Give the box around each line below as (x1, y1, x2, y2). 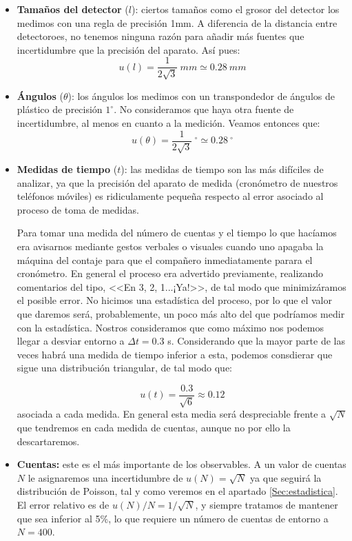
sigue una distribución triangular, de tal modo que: (17, 360, 233, 375)
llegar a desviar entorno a (17, 334, 125, 348)
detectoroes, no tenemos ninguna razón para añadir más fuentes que (17, 29, 304, 43)
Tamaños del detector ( (17, 2, 129, 16)
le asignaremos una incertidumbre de (28, 470, 183, 484)
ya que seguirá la (250, 470, 322, 484)
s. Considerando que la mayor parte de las (167, 334, 345, 348)
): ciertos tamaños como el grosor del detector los (131, 2, 340, 16)
